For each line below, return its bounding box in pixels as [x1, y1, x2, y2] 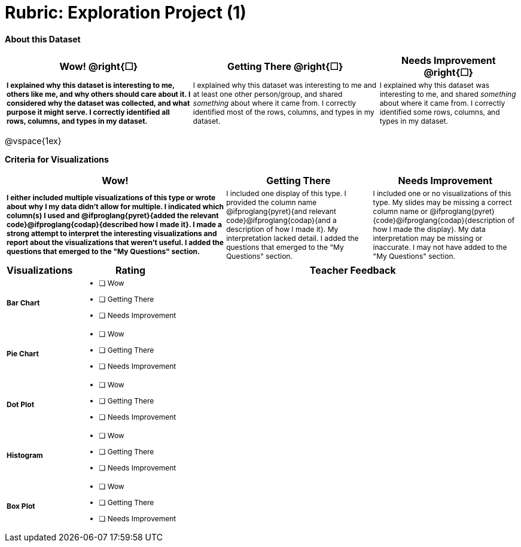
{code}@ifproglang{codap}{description [373, 215, 506, 225]
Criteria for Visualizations [5, 154, 109, 164]
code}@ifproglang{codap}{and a [226, 215, 337, 225]
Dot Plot [7, 399, 35, 409]
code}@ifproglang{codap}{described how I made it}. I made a [7, 220, 222, 230]
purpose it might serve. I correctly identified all [7, 107, 170, 117]
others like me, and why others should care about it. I [7, 89, 191, 99]
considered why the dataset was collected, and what [7, 98, 190, 108]
